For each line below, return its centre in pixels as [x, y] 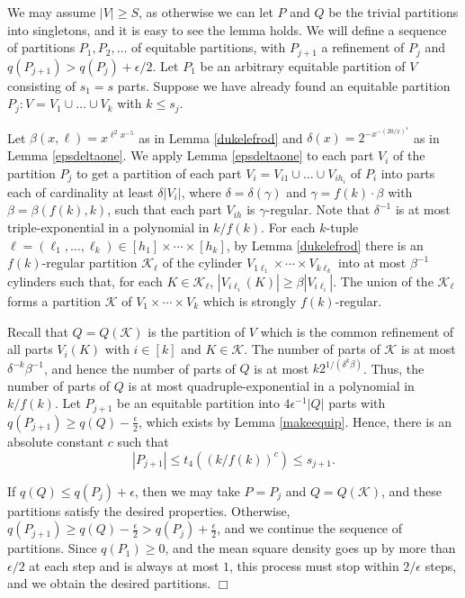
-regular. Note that [318, 209]
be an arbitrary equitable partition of [303, 65]
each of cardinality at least [80, 191]
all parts [30, 349]
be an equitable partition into [198, 403]
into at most [372, 263]
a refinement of [363, 47]
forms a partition [54, 301]
